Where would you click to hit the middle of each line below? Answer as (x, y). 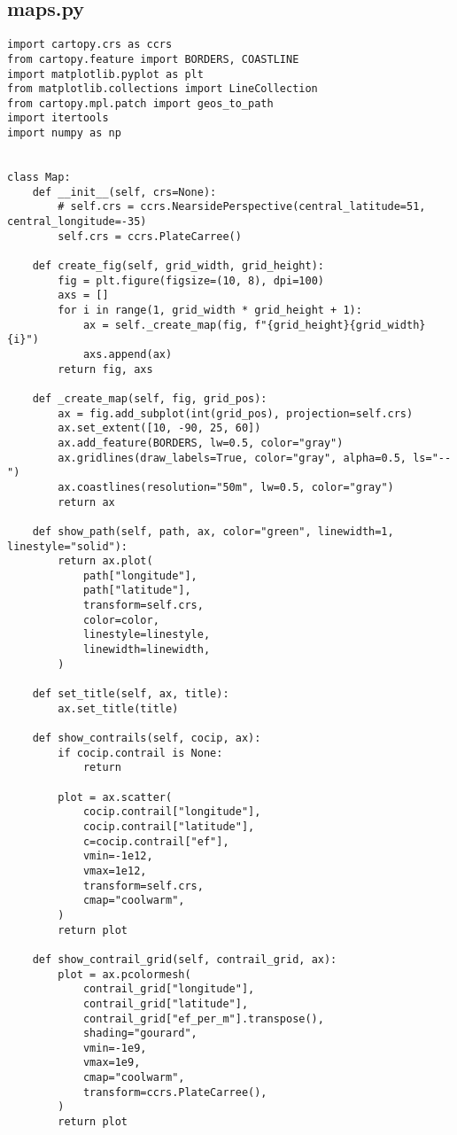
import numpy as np (64, 133)
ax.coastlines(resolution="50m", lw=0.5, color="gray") (226, 487)
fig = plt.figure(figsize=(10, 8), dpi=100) (191, 280)
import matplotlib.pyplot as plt (105, 74)
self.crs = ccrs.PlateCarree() (150, 236)
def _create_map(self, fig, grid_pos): (150, 398)
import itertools (58, 118)
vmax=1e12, (115, 871)
